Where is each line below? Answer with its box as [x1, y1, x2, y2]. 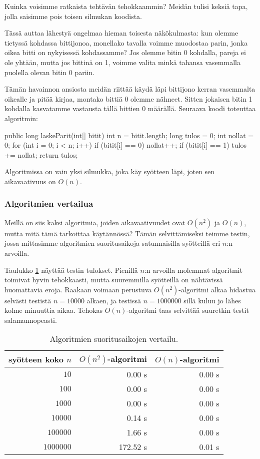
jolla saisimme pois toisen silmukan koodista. [4, 11, 142, 21]
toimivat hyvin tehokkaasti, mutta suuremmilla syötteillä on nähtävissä [4, 274, 223, 285]
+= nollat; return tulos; [4, 149, 78, 160]
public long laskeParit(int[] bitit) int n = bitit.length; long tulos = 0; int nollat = [4, 130, 254, 140]
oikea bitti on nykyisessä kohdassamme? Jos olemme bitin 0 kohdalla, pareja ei [4, 47, 246, 58]
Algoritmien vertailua [4, 197, 93, 210]
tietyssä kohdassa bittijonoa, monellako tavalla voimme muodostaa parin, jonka [4, 37, 248, 48]
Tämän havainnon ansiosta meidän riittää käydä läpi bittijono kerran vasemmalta [4, 84, 255, 94]
